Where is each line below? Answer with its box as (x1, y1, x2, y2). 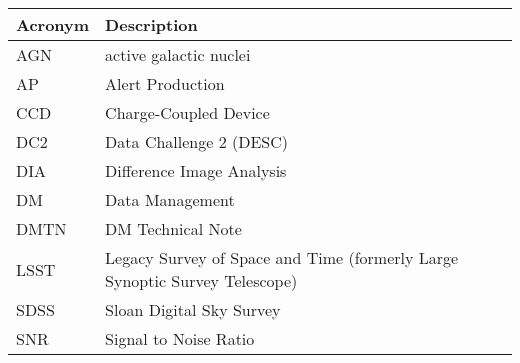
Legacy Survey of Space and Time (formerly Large (105, 246, 459, 269)
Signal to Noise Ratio (105, 327, 255, 350)
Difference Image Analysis (105, 159, 287, 182)
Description (105, 13, 198, 36)
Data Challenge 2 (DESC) (105, 130, 289, 153)
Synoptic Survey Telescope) (105, 269, 298, 292)
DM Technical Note (105, 217, 242, 240)
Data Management (105, 188, 235, 211)
